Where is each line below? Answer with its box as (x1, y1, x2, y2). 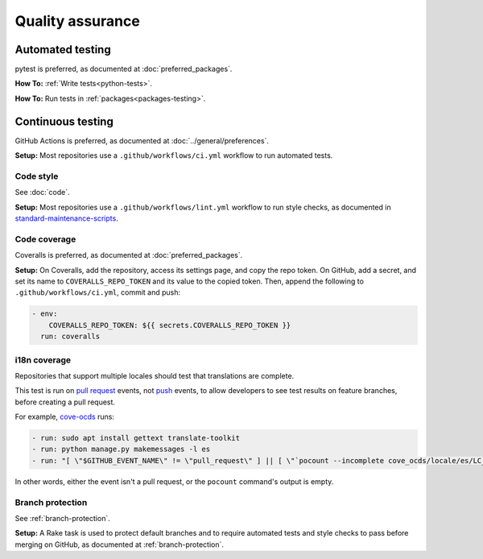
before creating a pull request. (14, 397, 116, 407)
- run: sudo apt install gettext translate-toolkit (31, 433, 241, 443)
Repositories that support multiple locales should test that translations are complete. (14, 371, 295, 380)
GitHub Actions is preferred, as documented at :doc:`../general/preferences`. (14, 135, 270, 145)
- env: (31, 309, 58, 318)
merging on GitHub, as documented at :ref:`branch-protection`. (14, 540, 225, 549)
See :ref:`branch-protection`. (14, 513, 110, 523)
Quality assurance (14, 12, 140, 30)
